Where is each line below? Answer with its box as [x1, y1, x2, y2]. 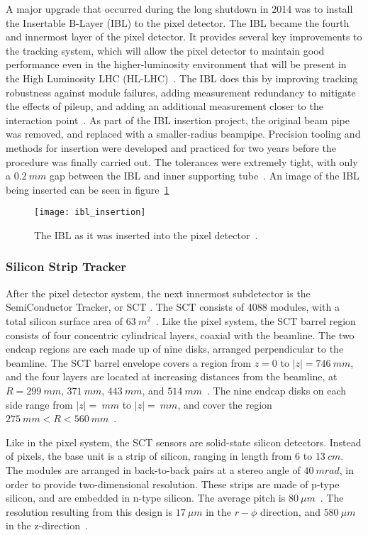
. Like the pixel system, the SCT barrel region [155, 313, 356, 328]
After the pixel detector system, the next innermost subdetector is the [6, 285, 311, 300]
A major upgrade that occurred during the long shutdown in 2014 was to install [6, 1, 353, 16]
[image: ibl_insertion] [34, 207, 146, 218]
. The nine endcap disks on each [206, 382, 347, 397]
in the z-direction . [6, 518, 88, 533]
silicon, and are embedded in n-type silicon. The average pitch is [6, 490, 286, 505]
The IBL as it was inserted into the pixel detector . [34, 227, 258, 242]
